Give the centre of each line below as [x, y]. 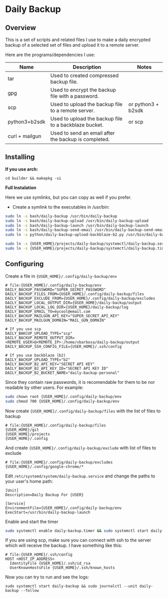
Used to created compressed [84, 75]
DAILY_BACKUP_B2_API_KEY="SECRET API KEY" [50, 364]
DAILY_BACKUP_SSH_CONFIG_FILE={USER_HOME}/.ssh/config [63, 346]
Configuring [24, 264]
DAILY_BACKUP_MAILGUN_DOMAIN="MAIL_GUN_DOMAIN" [56, 320]
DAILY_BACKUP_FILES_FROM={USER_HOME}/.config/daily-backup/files [74, 294]
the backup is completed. [80, 139]
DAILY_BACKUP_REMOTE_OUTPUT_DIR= [40, 338]
